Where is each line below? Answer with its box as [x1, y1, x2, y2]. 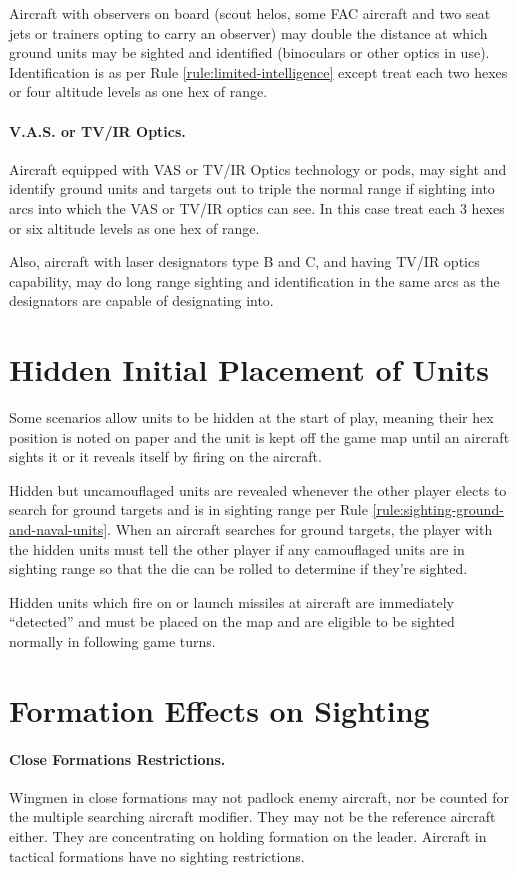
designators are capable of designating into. [9, 290, 274, 311]
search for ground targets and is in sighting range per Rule [9, 499, 368, 520]
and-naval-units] [9, 519, 108, 540]
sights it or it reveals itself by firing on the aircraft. [9, 446, 322, 467]
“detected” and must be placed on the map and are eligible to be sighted [9, 611, 455, 632]
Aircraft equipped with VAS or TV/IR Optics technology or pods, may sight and [9, 158, 507, 179]
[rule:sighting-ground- [372, 499, 504, 520]
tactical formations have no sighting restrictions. [9, 845, 305, 866]
